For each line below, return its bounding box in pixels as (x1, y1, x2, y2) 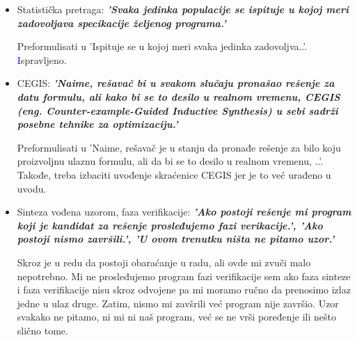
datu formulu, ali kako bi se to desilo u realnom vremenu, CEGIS (17, 89, 340, 104)
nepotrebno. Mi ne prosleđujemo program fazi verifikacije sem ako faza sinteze (17, 268, 351, 283)
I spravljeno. (17, 52, 67, 67)
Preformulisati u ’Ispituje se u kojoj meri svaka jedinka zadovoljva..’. (17, 39, 308, 54)
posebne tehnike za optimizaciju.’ (17, 117, 178, 131)
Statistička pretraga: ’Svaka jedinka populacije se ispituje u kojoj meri (17, 2, 349, 16)
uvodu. (17, 181, 47, 195)
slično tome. (17, 323, 68, 337)
